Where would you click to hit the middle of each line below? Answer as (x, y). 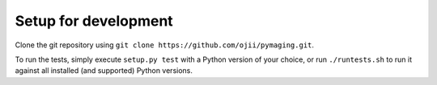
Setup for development (94, 21)
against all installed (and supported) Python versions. (104, 71)
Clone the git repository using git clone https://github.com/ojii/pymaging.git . (165, 45)
